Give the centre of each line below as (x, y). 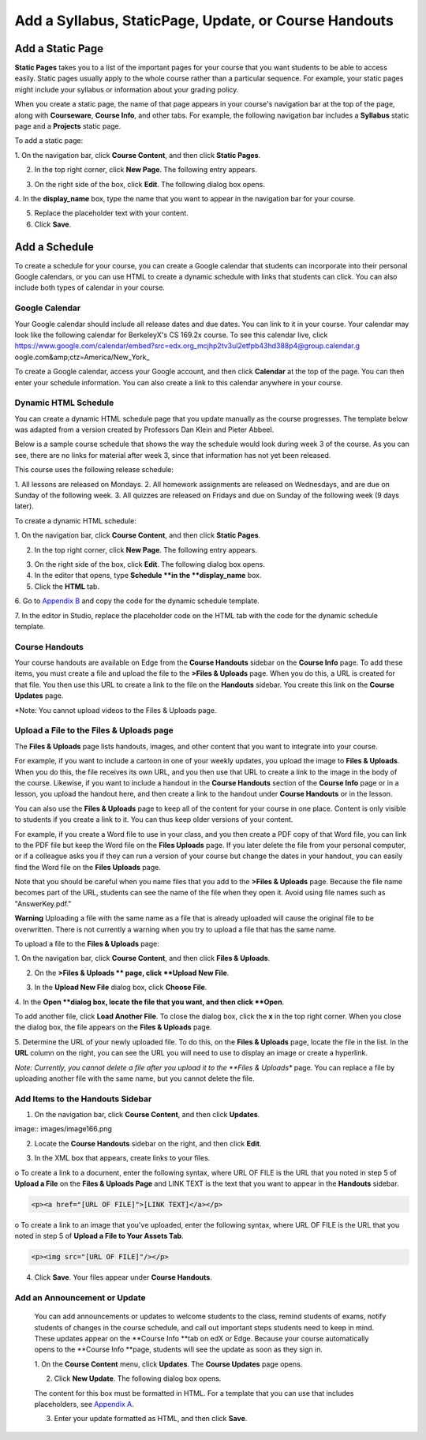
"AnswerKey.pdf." (43, 903)
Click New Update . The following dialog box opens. (138, 1378)
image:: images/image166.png (63, 1129)
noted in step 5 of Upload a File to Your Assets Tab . (99, 1236)
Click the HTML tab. (67, 586)
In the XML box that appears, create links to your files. (122, 1158)
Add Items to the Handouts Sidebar (83, 1099)
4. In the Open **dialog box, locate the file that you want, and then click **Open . (149, 1002)
